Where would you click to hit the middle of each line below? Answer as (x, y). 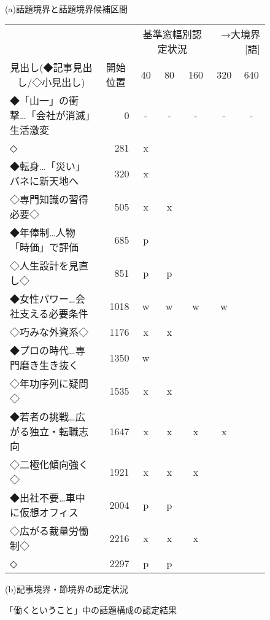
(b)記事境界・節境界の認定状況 (67, 589)
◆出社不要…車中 (48, 498)
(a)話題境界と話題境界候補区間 (66, 8)
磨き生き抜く (49, 365)
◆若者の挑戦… (43, 417)
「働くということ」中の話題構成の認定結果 (91, 609)
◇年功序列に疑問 (49, 384)
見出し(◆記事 (41, 68)
